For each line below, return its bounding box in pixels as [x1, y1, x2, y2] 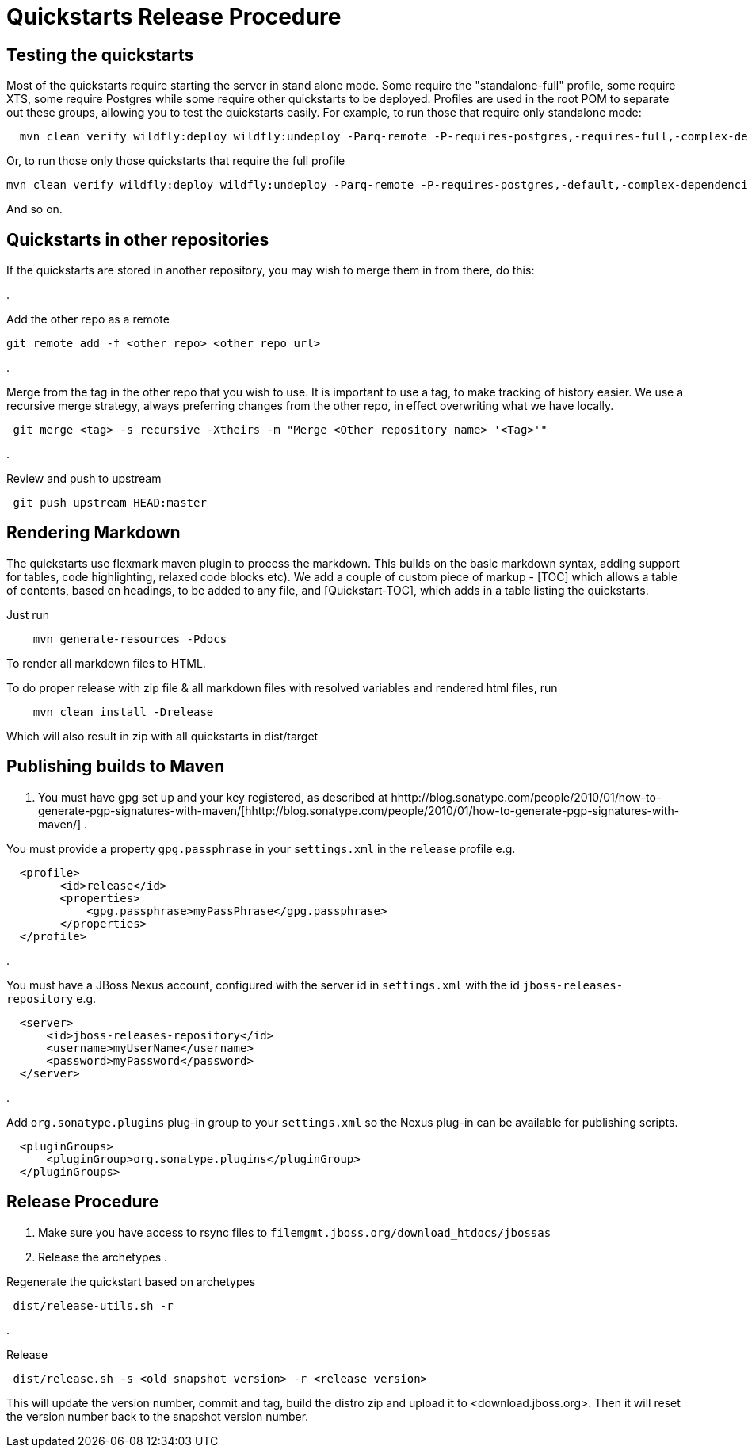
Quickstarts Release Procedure [6, 3, 342, 30]
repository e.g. [6, 991, 97, 1005]
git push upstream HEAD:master [13, 496, 207, 510]
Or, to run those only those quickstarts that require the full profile [6, 154, 345, 168]
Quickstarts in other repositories [6, 229, 269, 250]
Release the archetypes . [38, 1249, 168, 1264]
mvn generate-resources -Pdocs [32, 632, 227, 645]
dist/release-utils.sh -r [13, 1299, 174, 1312]
